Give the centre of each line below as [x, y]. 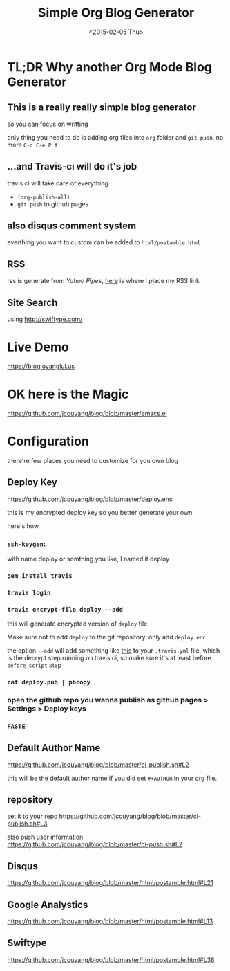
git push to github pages [53, 204]
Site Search [32, 302]
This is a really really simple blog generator [102, 108]
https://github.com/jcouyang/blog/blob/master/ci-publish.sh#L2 [98, 764]
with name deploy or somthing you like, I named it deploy [88, 559]
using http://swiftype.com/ [45, 319]
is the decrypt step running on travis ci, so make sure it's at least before [109, 658]
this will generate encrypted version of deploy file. [78, 624]
